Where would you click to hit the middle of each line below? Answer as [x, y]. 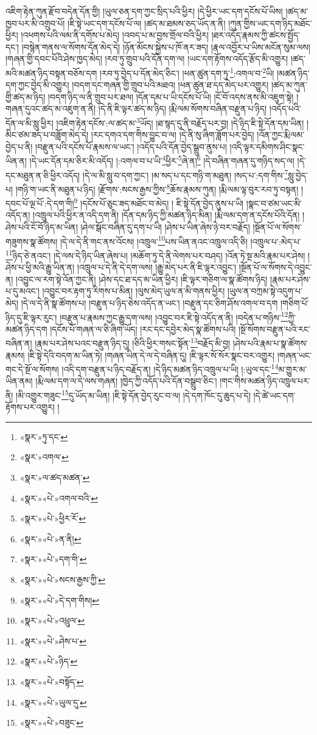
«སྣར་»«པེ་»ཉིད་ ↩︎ [49, 661]
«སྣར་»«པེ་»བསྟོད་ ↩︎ [52, 682]
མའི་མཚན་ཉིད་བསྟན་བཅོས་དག [51, 73]
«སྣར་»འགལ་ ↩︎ [44, 457]
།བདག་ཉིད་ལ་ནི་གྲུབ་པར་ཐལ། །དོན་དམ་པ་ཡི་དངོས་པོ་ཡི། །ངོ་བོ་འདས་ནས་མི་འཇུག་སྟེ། [171, 96]
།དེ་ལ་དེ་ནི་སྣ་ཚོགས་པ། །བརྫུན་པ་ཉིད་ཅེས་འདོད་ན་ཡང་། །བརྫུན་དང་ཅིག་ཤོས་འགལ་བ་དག [149, 302]
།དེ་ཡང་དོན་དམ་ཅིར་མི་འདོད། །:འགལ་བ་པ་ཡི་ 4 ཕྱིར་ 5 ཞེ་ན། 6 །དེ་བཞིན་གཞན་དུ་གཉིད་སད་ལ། [162, 160]
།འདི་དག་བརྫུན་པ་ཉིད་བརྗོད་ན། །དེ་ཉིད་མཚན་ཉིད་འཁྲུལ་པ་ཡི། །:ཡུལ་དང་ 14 [170, 368]
